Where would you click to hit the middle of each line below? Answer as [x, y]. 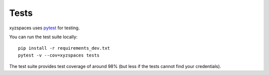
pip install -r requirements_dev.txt [64, 48]
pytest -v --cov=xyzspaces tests [59, 55]
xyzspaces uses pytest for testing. [44, 28]
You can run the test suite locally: [43, 37]
